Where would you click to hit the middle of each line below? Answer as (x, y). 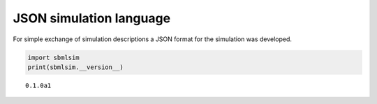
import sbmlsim (53, 57)
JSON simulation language (92, 18)
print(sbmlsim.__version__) (75, 67)
